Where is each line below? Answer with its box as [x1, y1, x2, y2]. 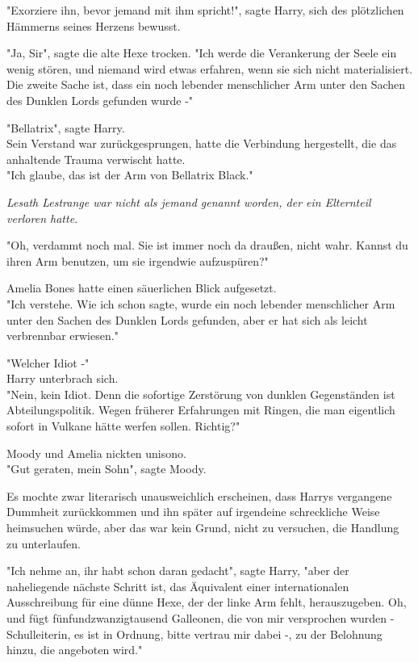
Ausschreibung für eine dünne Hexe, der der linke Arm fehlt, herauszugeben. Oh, [6, 594, 407, 611]
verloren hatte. [6, 209, 78, 226]
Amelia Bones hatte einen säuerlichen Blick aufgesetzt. [6, 279, 277, 296]
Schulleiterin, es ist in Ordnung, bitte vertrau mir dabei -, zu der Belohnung [6, 625, 382, 642]
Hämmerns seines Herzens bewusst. [6, 17, 181, 34]
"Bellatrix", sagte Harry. [6, 119, 125, 136]
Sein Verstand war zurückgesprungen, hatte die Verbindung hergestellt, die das [6, 135, 397, 152]
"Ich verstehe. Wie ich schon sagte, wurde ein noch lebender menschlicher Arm [6, 295, 395, 312]
